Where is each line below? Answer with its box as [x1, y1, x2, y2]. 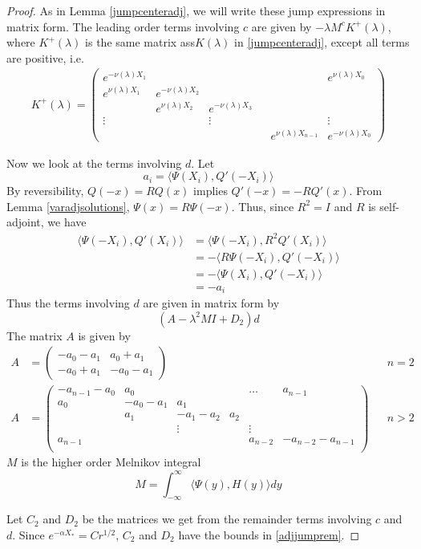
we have [47, 213, 87, 230]
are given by [251, 18, 312, 35]
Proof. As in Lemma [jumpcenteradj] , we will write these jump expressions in [6, 2, 386, 18]
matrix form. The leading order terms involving [6, 18, 240, 35]
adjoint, [6, 213, 44, 230]
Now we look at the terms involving [6, 154, 182, 171]
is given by [78, 327, 131, 344]
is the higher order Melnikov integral [21, 453, 201, 470]
